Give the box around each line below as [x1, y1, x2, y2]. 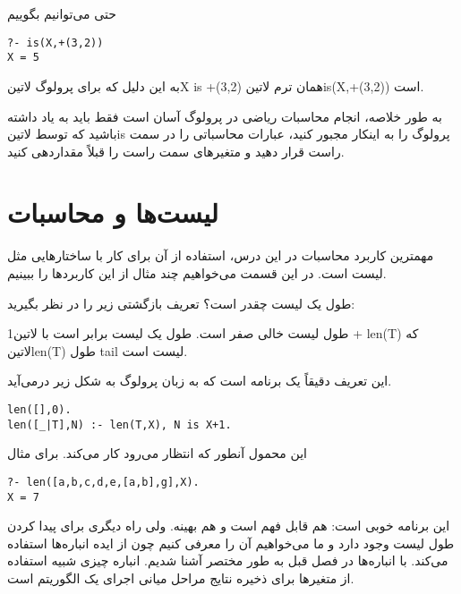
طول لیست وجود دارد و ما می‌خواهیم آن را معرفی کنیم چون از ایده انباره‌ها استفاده [7, 533, 455, 552]
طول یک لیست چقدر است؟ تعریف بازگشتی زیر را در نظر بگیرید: [7, 293, 355, 312]
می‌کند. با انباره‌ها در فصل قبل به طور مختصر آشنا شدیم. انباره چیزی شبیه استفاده [7, 551, 448, 570]
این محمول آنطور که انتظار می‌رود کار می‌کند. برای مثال [7, 444, 307, 462]
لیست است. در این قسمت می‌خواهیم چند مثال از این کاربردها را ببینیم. [7, 264, 387, 282]
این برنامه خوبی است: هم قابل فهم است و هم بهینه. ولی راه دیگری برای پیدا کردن [7, 516, 450, 535]
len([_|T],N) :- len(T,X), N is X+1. [7, 418, 232, 431]
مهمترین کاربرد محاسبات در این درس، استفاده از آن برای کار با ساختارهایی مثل [7, 246, 434, 265]
